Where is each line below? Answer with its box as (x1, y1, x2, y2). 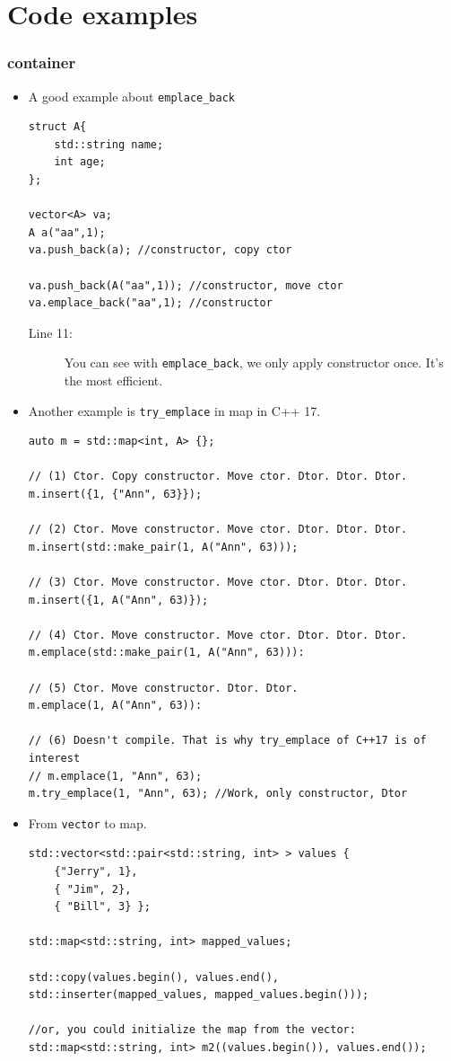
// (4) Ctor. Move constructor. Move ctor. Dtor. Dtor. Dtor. (28, 628, 408, 641)
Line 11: (28, 323, 73, 341)
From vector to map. (28, 813, 147, 832)
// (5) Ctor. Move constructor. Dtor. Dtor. (28, 681, 299, 694)
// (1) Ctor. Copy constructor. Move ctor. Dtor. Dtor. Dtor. (28, 470, 408, 483)
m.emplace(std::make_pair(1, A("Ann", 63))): (28, 646, 305, 659)
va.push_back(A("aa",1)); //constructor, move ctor (28, 279, 343, 292)
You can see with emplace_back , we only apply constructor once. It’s (64, 353, 444, 372)
